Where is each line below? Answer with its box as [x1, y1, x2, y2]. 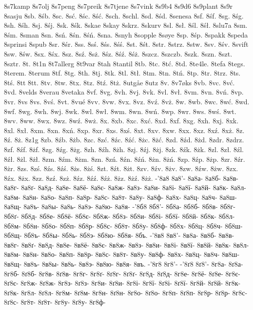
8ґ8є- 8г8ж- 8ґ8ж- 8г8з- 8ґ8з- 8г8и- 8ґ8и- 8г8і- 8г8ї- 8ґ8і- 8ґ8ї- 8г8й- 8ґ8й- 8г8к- [4, 278, 241, 288]
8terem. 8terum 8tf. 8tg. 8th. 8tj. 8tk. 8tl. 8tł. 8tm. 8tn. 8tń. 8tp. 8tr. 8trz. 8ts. [4, 68, 241, 78]
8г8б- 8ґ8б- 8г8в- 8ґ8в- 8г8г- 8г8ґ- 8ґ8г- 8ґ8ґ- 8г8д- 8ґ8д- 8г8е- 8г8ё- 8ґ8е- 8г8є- [4, 268, 240, 278]
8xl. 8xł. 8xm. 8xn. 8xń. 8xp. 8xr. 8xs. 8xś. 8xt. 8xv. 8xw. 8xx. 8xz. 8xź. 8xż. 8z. [4, 125, 245, 135]
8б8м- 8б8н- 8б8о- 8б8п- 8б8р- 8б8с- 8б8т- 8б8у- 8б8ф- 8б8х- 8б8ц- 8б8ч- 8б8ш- [4, 220, 243, 231]
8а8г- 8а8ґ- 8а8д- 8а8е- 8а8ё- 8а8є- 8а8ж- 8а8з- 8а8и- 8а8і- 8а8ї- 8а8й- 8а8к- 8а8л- [4, 182, 246, 193]
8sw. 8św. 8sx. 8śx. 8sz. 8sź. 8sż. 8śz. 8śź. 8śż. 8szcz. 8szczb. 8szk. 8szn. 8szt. [4, 48, 233, 58]
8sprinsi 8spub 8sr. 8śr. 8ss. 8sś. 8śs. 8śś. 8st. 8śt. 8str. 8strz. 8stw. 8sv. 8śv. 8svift [4, 39, 249, 49]
